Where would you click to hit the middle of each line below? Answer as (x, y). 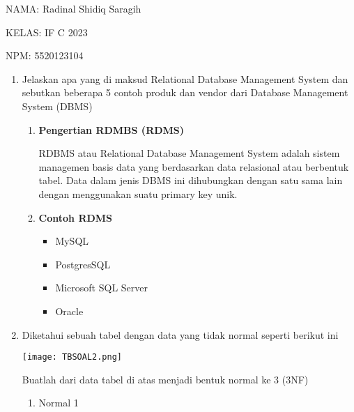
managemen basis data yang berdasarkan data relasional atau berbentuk (194, 166)
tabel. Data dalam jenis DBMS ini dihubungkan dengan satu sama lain (191, 180)
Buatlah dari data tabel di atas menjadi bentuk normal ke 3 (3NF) (165, 379)
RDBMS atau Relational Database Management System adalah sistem (189, 153)
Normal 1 (59, 403)
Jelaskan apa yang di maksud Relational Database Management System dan (185, 78)
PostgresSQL (83, 264)
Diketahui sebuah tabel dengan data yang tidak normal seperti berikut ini (180, 334)
